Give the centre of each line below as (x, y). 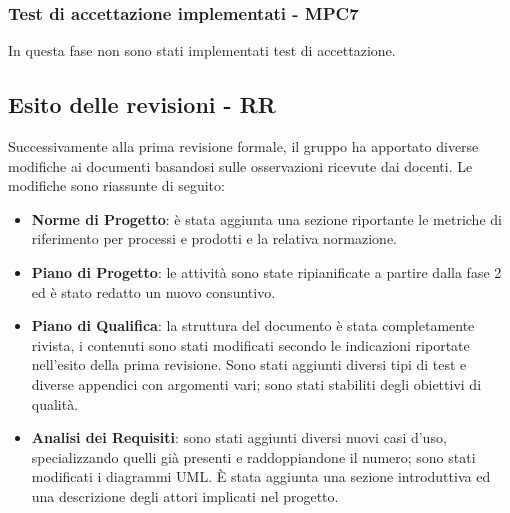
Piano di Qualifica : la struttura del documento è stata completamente (253, 325)
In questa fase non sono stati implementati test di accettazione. (202, 50)
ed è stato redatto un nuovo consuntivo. (153, 291)
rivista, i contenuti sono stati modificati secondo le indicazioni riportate (250, 344)
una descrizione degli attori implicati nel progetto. (185, 495)
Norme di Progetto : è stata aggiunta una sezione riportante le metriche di (266, 218)
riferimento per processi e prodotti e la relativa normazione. (214, 238)
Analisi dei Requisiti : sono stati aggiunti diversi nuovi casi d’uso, (239, 437)
